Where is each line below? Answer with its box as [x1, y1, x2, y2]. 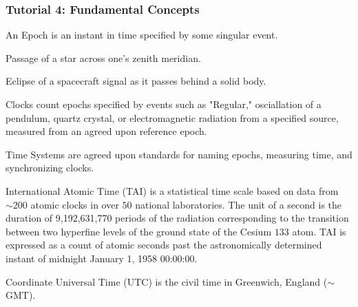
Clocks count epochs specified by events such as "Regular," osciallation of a [6, 97, 322, 111]
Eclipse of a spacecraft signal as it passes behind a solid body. [6, 74, 266, 88]
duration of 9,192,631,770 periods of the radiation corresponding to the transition [6, 211, 349, 225]
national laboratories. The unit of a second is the [135, 197, 342, 211]
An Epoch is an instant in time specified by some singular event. [6, 28, 278, 42]
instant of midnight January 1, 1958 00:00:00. [6, 251, 198, 265]
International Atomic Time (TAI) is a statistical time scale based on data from [6, 183, 339, 198]
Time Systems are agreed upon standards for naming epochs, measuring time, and [6, 147, 352, 161]
